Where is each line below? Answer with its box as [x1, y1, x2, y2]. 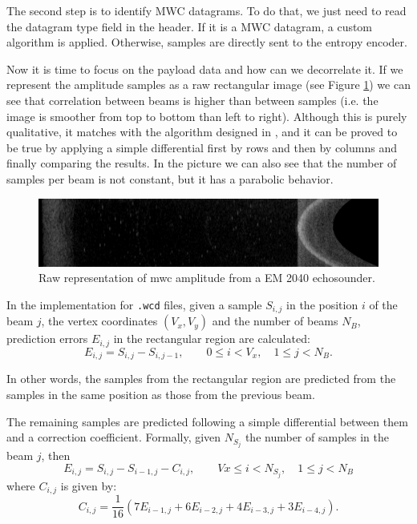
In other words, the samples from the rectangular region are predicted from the [6, 370, 396, 387]
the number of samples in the [245, 429, 389, 445]
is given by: [60, 477, 117, 494]
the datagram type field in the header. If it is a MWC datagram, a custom [6, 18, 373, 34]
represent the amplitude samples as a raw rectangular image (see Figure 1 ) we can [6, 76, 411, 93]
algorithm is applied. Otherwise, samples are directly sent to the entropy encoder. [6, 34, 407, 50]
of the [369, 296, 398, 313]
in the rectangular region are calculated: [113, 330, 310, 347]
